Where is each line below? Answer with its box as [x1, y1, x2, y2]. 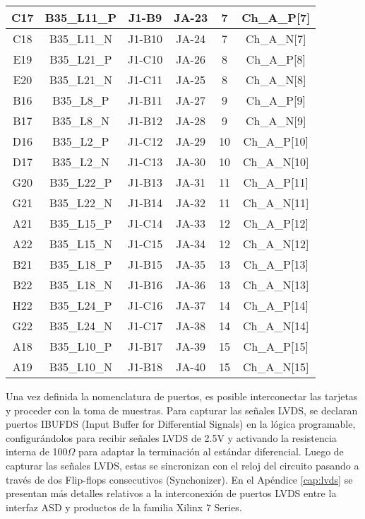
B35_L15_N [49, 235, 113, 252]
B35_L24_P [49, 297, 112, 313]
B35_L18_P [49, 256, 112, 272]
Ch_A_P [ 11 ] [243, 174, 309, 190]
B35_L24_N [49, 317, 113, 334]
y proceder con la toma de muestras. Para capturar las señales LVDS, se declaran [6, 402, 358, 417]
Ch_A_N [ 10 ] [243, 153, 309, 170]
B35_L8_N [52, 112, 110, 129]
